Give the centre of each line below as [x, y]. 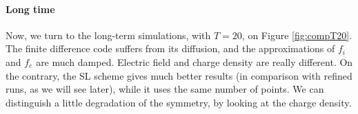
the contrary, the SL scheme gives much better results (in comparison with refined [179, 75]
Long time [30, 9]
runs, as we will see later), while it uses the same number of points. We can [165, 89]
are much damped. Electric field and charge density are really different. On [195, 61]
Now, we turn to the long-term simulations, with [108, 35]
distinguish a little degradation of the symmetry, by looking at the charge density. [179, 102]
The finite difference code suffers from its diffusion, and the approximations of [170, 48]
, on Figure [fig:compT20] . [297, 35]
